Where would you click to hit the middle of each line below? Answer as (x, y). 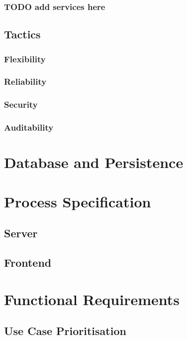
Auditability (29, 127)
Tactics (22, 34)
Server (21, 233)
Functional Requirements (92, 299)
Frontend (28, 262)
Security (21, 104)
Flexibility (25, 59)
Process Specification (78, 201)
